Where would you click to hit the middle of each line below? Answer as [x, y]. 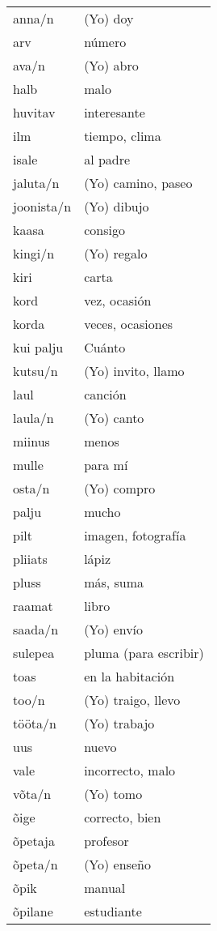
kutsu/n [35, 371]
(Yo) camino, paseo [138, 183]
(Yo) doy [109, 18]
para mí [106, 465]
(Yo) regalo [116, 253]
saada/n [36, 629]
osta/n [31, 488]
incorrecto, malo [130, 770]
